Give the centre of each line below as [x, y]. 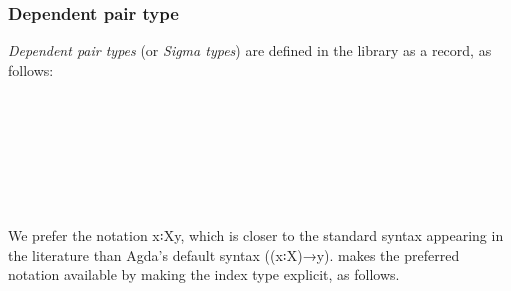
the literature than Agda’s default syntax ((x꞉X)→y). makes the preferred [234, 254]
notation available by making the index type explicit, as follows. [204, 274]
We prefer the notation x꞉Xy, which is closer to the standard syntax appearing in [256, 234]
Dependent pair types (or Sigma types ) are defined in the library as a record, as [250, 50]
